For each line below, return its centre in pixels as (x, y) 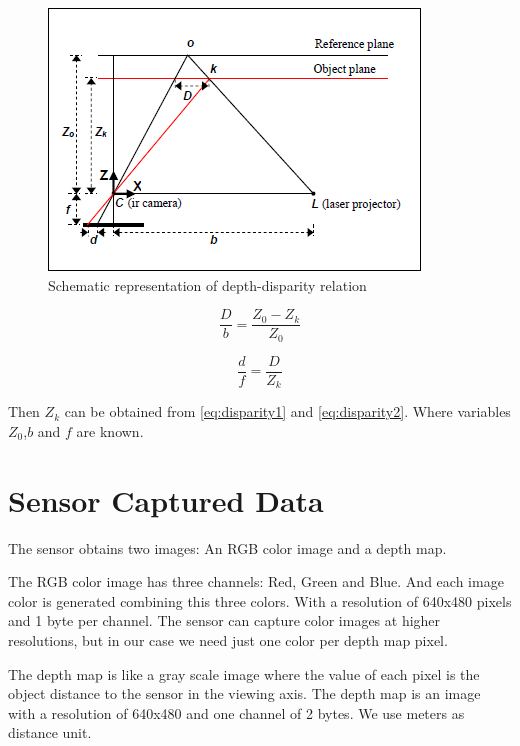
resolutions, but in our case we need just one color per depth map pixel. (228, 639)
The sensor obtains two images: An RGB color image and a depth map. (227, 547)
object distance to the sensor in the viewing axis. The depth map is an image (244, 693)
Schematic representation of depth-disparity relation (207, 284)
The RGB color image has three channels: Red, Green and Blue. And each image (256, 581)
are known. (110, 430)
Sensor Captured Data (166, 499)
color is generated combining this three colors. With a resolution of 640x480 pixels (260, 600)
